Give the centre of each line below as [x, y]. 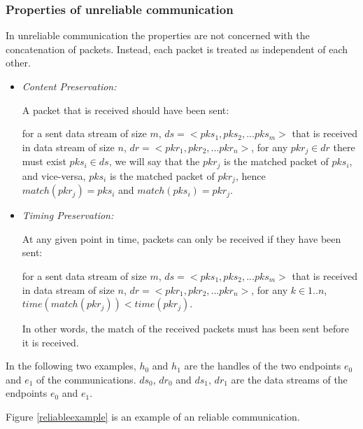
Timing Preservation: [68, 215]
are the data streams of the [289, 379]
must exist [44, 161]
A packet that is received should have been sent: [126, 110]
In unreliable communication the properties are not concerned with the [158, 35]
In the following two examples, [71, 366]
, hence [250, 175]
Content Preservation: [69, 86]
